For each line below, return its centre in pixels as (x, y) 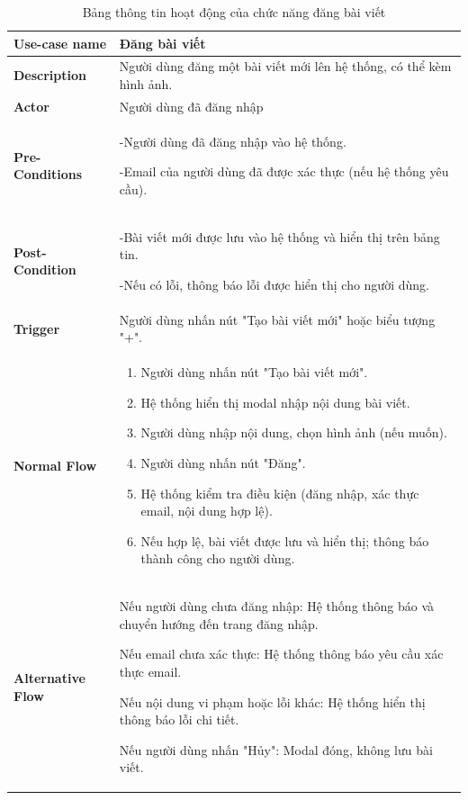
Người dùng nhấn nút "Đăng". (223, 463)
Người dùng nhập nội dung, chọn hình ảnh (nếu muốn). (294, 432)
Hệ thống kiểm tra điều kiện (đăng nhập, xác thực (280, 493)
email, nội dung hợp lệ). (207, 511)
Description (50, 75)
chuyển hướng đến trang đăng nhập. (219, 623)
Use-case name (60, 43)
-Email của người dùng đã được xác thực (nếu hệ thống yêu (284, 171)
